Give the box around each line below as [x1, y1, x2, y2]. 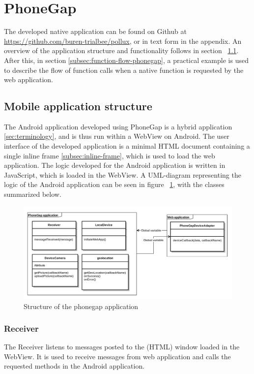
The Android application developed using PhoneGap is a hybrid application [4, 121, 232, 131]
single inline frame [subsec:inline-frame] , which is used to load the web [4, 150, 215, 160]
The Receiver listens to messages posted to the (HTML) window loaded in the [4, 342, 240, 352]
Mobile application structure [4, 98, 152, 114]
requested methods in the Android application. [4, 361, 145, 371]
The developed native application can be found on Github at [4, 26, 187, 36]
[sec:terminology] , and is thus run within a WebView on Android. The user [4, 131, 229, 141]
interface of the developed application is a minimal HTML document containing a [4, 141, 250, 151]
